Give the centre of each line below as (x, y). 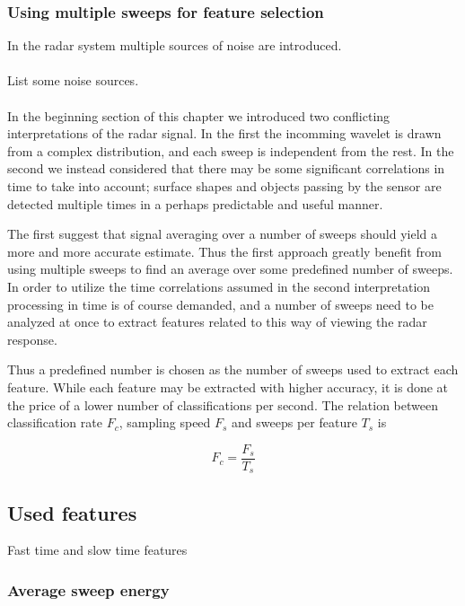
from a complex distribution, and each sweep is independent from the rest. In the (231, 150)
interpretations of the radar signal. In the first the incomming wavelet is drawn (224, 133)
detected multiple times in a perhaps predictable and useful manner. (195, 203)
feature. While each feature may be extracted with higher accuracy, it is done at (228, 386)
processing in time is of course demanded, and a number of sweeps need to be (220, 304)
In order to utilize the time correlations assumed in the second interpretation (219, 286)
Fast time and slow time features (97, 550)
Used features (72, 512)
